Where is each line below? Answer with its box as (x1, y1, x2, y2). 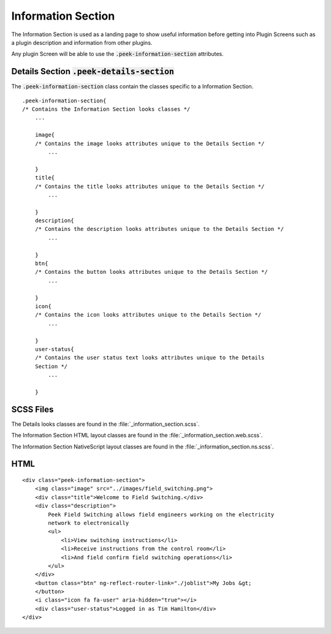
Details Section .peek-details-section (11, 66, 175, 77)
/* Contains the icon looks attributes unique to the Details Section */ (34, 311, 262, 319)
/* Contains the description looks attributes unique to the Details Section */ (34, 225, 284, 233)
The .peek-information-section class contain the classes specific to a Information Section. (11, 83, 254, 90)
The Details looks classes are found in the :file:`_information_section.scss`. (11, 420, 200, 428)
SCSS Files (11, 404, 54, 415)
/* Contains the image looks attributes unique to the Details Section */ (34, 140, 265, 147)
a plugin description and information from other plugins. (11, 39, 153, 46)
